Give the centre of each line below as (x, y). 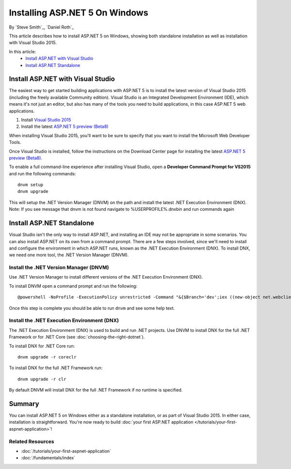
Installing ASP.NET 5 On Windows (79, 13)
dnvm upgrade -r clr (42, 379)
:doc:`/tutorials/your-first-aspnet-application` (66, 451)
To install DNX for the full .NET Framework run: (56, 368)
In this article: (23, 51)
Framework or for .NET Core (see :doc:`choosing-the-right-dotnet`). (77, 337)
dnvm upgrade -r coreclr (47, 357)
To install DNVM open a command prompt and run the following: (73, 286)
